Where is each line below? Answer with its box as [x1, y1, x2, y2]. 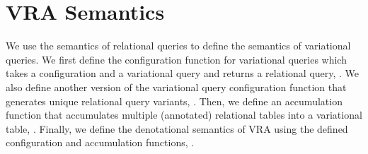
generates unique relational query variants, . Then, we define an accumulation [6, 93, 343, 108]
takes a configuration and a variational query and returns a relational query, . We [6, 66, 360, 81]
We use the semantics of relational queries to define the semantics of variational [6, 38, 351, 53]
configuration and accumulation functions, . [6, 135, 195, 150]
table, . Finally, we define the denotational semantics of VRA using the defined [6, 121, 348, 136]
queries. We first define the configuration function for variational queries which [6, 52, 347, 66]
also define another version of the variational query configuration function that [6, 79, 347, 94]
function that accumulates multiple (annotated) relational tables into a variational [6, 107, 362, 122]
